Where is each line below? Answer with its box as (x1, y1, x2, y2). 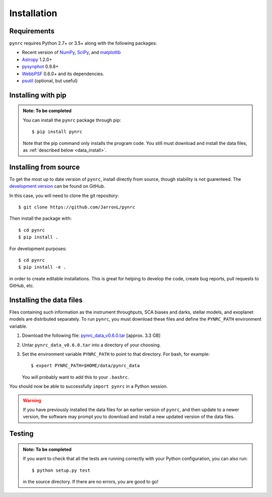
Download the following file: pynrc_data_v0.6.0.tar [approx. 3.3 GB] (22, 332, 161, 338)
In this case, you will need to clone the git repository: (9, 192, 119, 198)
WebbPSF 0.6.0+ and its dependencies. (22, 71, 104, 77)
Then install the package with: (9, 215, 72, 222)
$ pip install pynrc (32, 129, 83, 135)
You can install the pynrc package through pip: (23, 117, 121, 123)
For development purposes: (9, 245, 67, 252)
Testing (9, 429, 34, 438)
